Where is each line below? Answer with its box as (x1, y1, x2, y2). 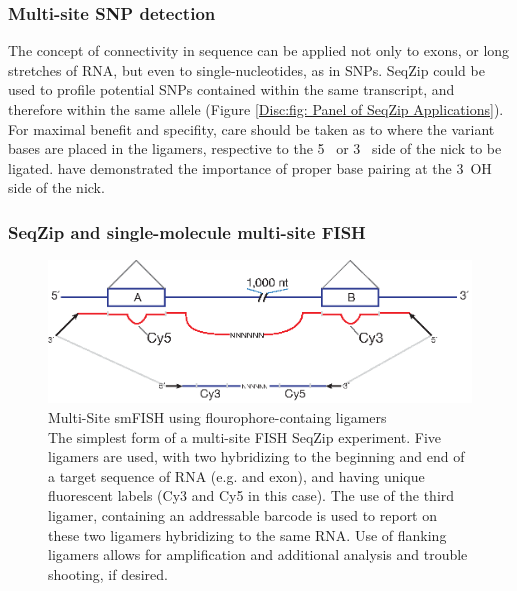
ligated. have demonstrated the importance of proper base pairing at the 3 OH (8, 157, 492, 178)
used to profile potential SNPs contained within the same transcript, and (8, 79, 455, 100)
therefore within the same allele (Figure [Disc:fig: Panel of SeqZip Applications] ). (8, 99, 504, 119)
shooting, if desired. (48, 563, 168, 584)
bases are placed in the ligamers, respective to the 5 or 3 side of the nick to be (8, 138, 502, 159)
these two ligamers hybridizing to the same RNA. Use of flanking (48, 524, 447, 545)
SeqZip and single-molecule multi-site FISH (8, 219, 366, 244)
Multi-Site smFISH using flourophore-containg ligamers (48, 407, 387, 428)
